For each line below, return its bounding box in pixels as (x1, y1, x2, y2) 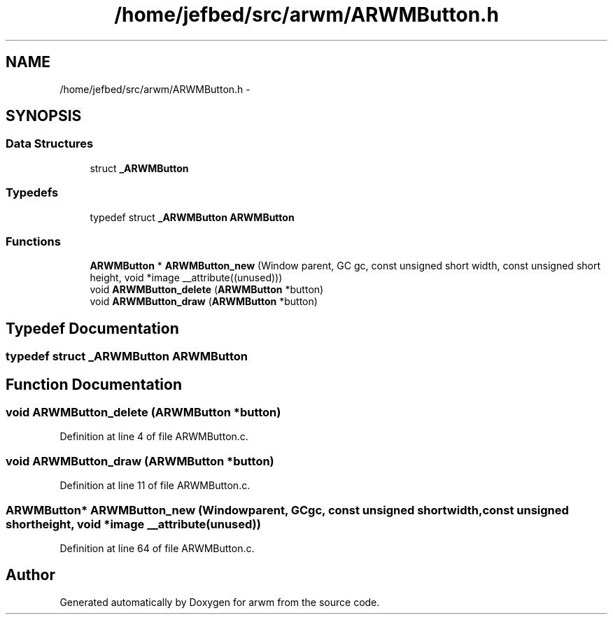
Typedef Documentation (6, 319, 179, 337)
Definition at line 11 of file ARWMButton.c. (59, 479, 251, 492)
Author (6, 566, 55, 584)
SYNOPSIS (6, 107, 82, 125)
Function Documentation (6, 375, 182, 393)
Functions (6, 234, 61, 248)
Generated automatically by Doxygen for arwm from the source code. (59, 596, 380, 608)
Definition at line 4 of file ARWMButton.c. (59, 430, 248, 443)
